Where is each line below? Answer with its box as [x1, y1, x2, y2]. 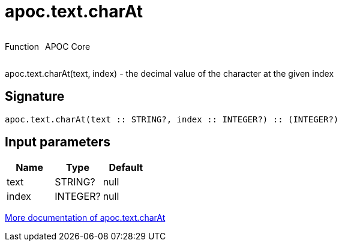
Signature [5, 89, 65, 104]
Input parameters [5, 134, 111, 150]
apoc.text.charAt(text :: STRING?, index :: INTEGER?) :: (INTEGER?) [5, 114, 339, 124]
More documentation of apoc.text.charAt [5, 212, 166, 223]
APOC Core [44, 41, 91, 52]
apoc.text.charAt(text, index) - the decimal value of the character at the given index [5, 68, 334, 79]
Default [109, 161, 143, 174]
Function [5, 41, 39, 52]
